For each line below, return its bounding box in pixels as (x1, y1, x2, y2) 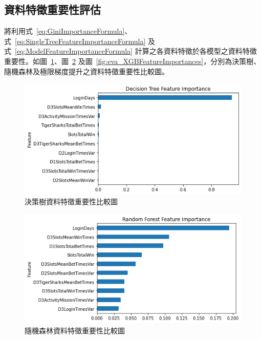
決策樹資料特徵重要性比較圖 (25, 196, 118, 207)
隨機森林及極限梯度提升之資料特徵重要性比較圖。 (4, 66, 169, 76)
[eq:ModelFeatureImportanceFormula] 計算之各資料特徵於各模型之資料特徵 (15, 46, 257, 56)
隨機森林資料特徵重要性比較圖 (25, 325, 125, 336)
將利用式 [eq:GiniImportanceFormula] (4, 26, 125, 36)
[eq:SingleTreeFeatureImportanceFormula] (15, 35, 146, 46)
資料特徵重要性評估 (4, 2, 101, 17)
